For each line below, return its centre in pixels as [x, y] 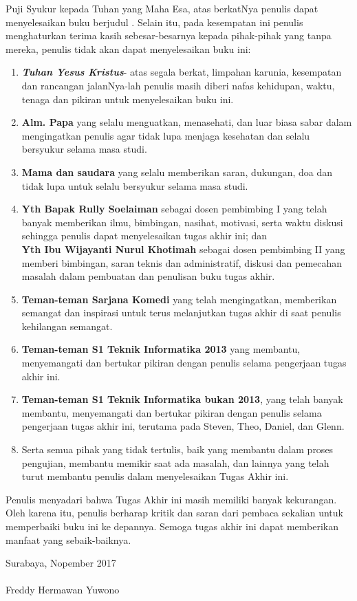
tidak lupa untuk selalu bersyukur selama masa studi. [135, 185]
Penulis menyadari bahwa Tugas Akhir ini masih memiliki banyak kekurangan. [171, 499]
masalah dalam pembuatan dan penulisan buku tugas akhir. [148, 276]
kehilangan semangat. [67, 326]
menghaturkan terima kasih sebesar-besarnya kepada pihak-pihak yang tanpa [169, 35]
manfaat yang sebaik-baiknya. [68, 539]
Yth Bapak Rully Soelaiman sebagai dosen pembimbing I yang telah [174, 209]
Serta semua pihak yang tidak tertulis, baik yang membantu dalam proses [177, 449]
